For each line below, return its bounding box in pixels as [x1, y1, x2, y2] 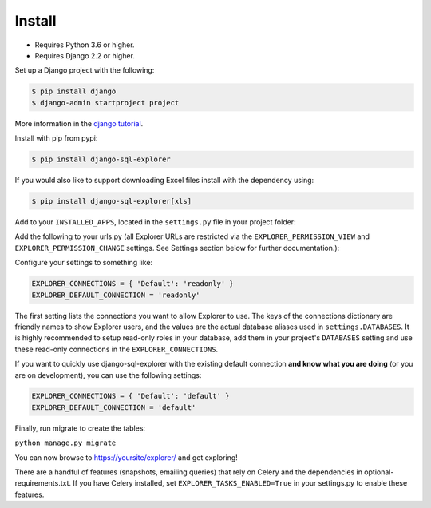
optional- [364, 467, 394, 477]
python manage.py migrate [14, 439, 117, 447]
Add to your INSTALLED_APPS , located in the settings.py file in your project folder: [14, 217, 296, 227]
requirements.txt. [14, 478, 72, 488]
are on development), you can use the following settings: [14, 370, 202, 379]
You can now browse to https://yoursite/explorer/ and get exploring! [14, 452, 239, 462]
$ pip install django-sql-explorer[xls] [31, 196, 192, 206]
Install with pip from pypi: [14, 133, 98, 143]
